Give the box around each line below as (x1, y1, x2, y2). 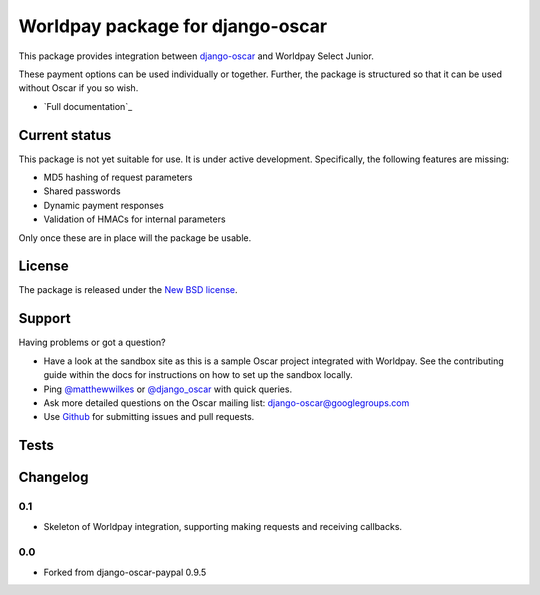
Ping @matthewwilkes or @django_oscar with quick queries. (43, 383, 293, 395)
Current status (18, 126, 112, 144)
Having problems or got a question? (18, 336, 166, 349)
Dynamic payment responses (43, 199, 164, 211)
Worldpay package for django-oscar (18, 15, 328, 37)
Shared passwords (43, 185, 121, 197)
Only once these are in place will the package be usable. (18, 231, 252, 244)
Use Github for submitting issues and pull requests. (43, 411, 255, 423)
